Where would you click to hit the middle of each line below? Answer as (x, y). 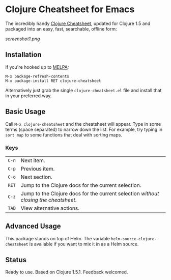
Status (16, 260)
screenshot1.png (23, 39)
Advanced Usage (33, 226)
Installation (23, 55)
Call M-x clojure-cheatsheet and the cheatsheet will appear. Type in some (83, 124)
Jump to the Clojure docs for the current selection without (90, 193)
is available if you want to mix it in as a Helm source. (84, 244)
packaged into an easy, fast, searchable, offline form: (61, 29)
